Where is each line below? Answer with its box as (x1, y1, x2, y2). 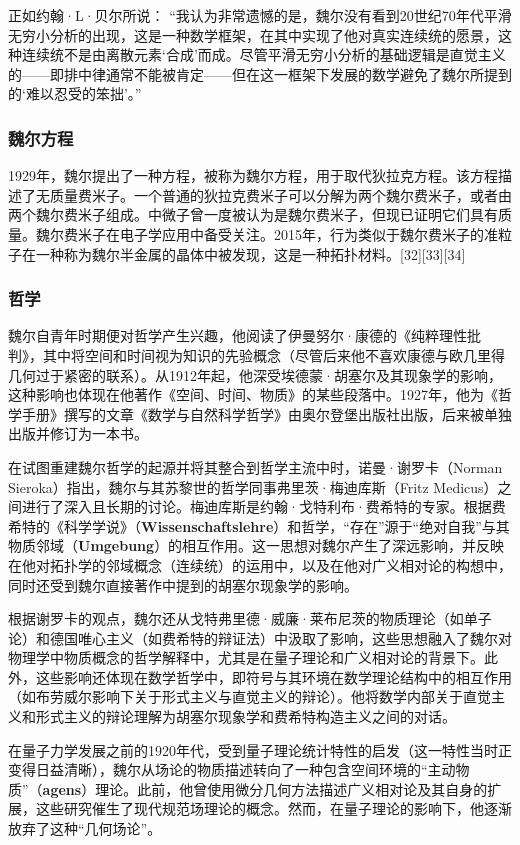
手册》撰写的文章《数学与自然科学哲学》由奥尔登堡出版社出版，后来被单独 (21, 403, 512, 424)
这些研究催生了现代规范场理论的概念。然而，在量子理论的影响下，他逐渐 (35, 798, 512, 819)
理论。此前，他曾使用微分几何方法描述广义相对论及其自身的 (95, 778, 488, 799)
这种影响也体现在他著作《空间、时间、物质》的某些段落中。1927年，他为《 (8, 384, 498, 405)
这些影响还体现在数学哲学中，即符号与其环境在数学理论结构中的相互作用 (35, 666, 512, 687)
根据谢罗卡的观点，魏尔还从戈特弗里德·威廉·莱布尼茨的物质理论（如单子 (8, 608, 492, 629)
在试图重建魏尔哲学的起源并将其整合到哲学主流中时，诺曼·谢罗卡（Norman (8, 456, 503, 477)
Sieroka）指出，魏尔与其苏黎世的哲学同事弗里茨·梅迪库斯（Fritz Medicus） (8, 476, 498, 497)
